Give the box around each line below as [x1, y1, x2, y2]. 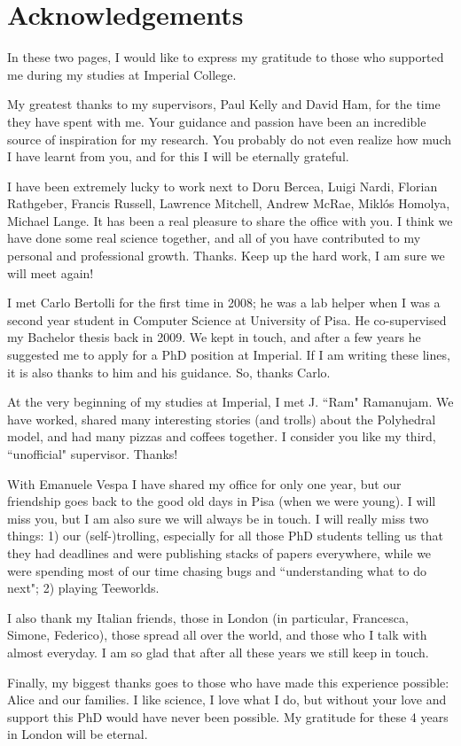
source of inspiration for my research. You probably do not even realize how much [7, 129, 452, 148]
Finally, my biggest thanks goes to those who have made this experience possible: [7, 672, 449, 691]
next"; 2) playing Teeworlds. [7, 579, 160, 597]
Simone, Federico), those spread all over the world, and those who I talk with [7, 626, 427, 644]
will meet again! [7, 263, 94, 282]
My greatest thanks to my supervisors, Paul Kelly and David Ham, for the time [7, 95, 441, 113]
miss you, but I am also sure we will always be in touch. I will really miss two [7, 509, 429, 527]
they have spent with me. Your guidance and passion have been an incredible [7, 112, 426, 130]
